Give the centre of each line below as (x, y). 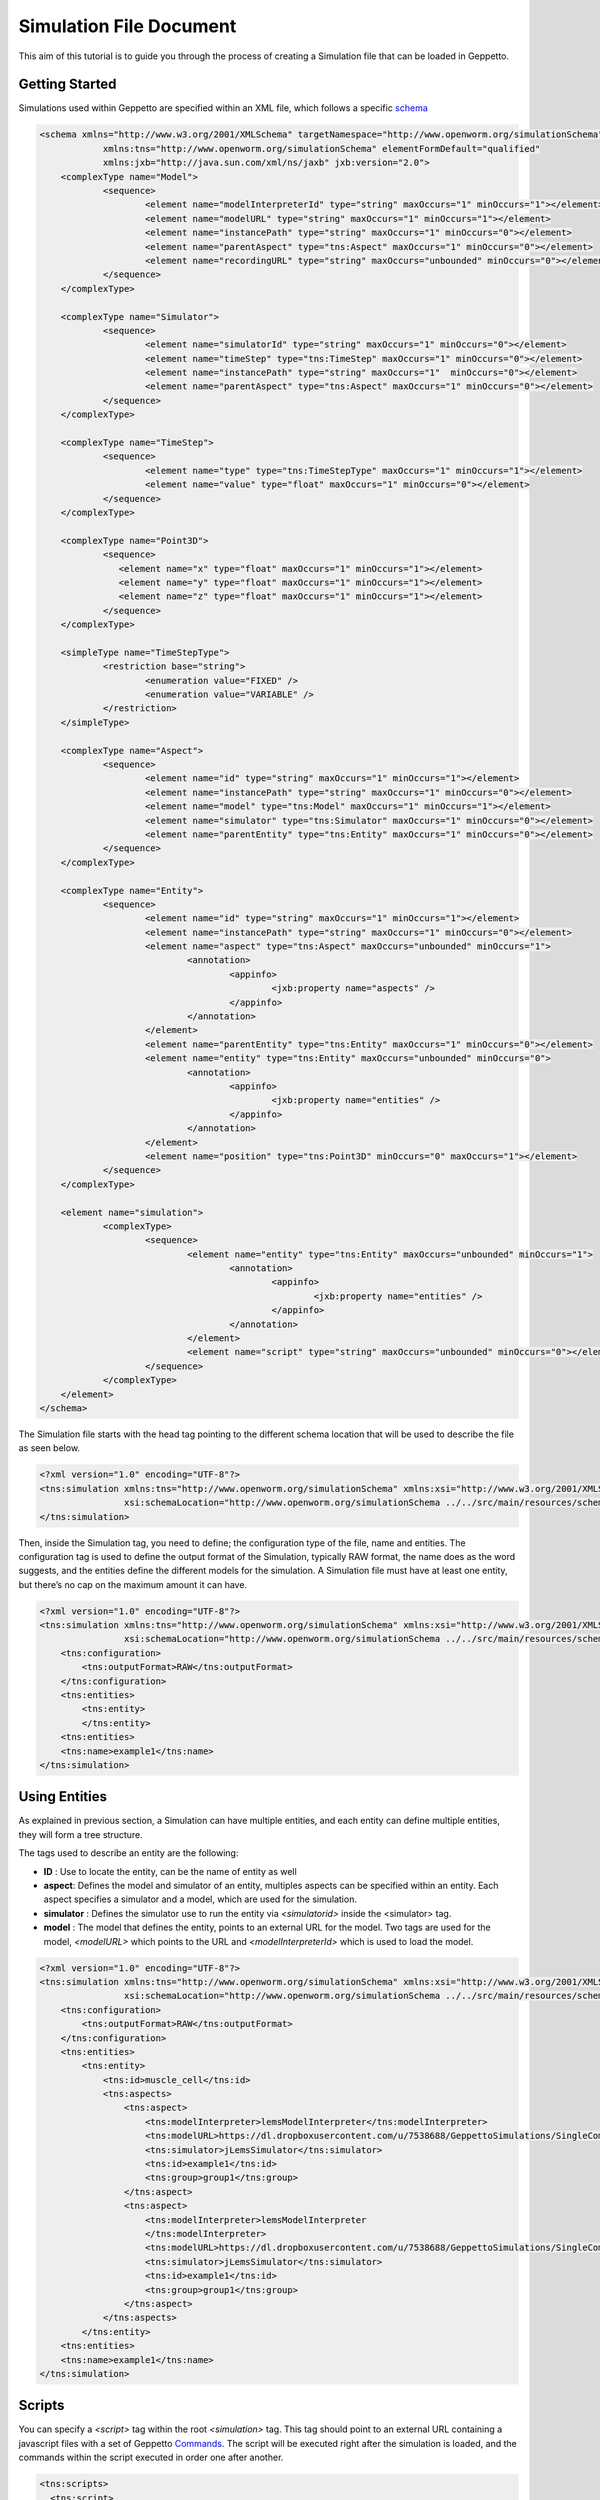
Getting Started (67, 84)
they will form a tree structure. (81, 1834)
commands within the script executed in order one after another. (151, 2457)
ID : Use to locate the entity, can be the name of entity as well (170, 1871)
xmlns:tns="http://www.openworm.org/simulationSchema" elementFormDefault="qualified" (321, 148)
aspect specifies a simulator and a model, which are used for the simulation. (200, 1899)
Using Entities (63, 1796)
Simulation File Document (127, 26)
